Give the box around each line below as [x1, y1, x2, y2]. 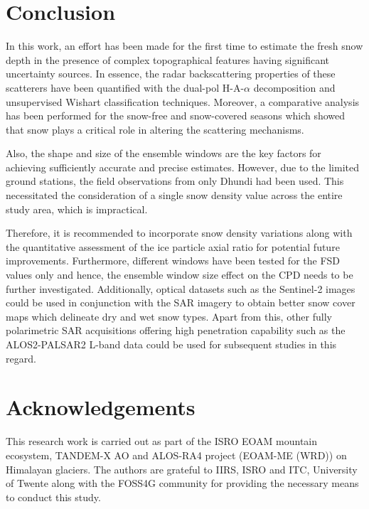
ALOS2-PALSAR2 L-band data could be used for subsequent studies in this [6, 337, 337, 351]
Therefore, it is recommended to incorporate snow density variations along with [6, 225, 353, 240]
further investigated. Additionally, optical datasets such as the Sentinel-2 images [6, 281, 355, 296]
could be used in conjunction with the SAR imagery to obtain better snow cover [6, 295, 355, 310]
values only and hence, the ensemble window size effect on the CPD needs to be [6, 267, 353, 282]
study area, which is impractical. [6, 201, 148, 216]
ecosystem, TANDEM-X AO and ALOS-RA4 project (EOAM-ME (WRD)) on [6, 447, 347, 462]
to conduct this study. [6, 489, 101, 504]
